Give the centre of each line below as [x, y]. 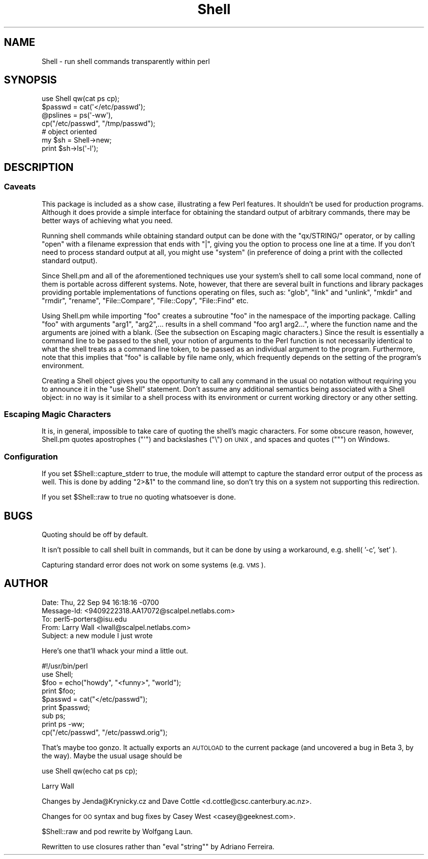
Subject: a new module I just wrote [97, 635]
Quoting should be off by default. [95, 534]
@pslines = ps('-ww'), [77, 115]
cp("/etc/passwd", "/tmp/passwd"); [98, 124]
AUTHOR [26, 584]
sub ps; [53, 715]
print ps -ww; [63, 724]
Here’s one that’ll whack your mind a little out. [115, 650]
